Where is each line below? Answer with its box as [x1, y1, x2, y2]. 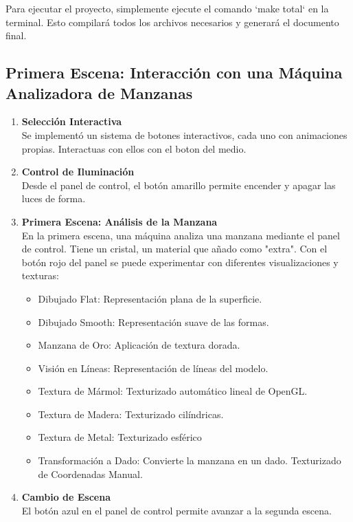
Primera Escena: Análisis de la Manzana [21, 214, 218, 228]
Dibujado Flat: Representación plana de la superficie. [38, 291, 262, 305]
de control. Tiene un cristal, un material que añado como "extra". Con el [21, 241, 328, 256]
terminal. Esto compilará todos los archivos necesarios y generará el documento [5, 14, 339, 29]
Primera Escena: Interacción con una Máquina [5, 62, 343, 83]
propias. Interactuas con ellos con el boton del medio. [21, 141, 247, 155]
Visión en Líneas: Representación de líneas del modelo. [38, 360, 269, 375]
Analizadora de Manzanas [5, 82, 193, 103]
